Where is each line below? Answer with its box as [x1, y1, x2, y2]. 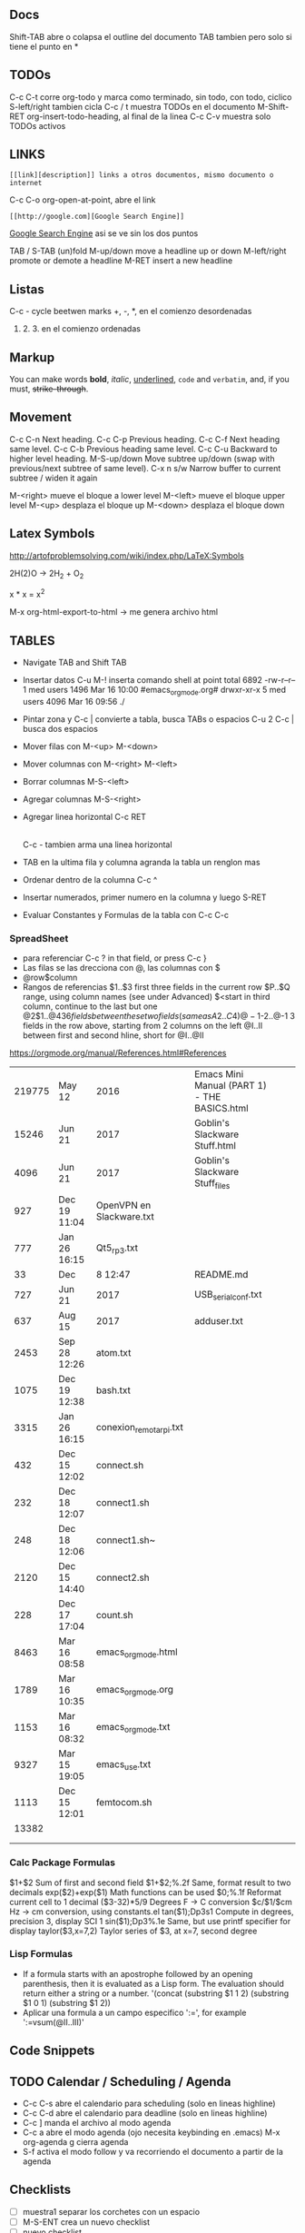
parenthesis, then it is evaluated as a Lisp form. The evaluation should [22, 1978, 284, 1989]
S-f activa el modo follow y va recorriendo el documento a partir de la [22, 2147, 284, 2158]
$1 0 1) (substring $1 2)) [22, 1997, 112, 2008]
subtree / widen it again [9, 472, 98, 483]
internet [9, 179, 43, 188]
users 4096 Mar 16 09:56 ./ [22, 696, 125, 706]
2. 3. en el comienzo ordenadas [22, 323, 141, 334]
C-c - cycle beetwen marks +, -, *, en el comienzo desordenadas [9, 306, 252, 317]
